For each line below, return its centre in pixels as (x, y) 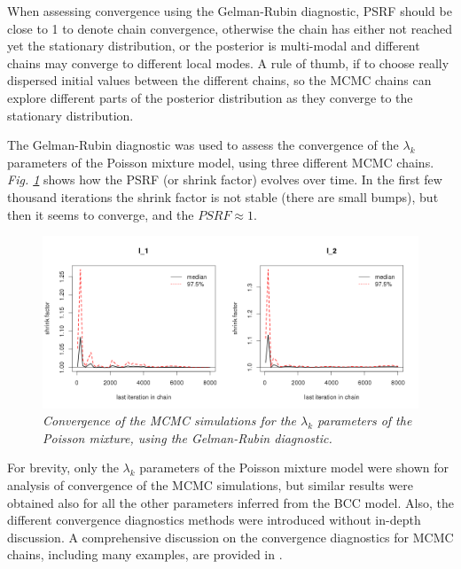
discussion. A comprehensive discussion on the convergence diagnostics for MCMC (230, 537)
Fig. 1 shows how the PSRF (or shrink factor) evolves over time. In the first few (225, 179)
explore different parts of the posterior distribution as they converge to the (210, 97)
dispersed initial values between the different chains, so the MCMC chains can (219, 80)
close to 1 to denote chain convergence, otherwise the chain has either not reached (230, 28)
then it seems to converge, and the (101, 214)
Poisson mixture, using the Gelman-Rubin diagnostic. (188, 437)
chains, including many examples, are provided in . (145, 554)
